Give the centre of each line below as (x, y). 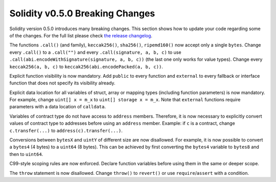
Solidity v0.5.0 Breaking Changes (82, 13)
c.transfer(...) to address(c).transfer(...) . (66, 130)
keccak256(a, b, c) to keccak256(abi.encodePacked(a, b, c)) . (86, 66)
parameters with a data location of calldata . (58, 107)
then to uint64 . (26, 154)
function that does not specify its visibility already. (62, 83)
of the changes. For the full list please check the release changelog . (81, 35)
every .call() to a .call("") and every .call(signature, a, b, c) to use (95, 52)
